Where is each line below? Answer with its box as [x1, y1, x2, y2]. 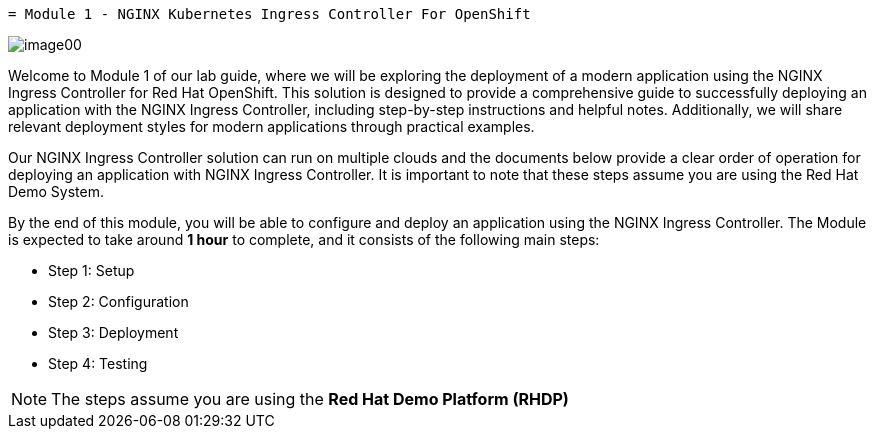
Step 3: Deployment [48, 324, 179, 341]
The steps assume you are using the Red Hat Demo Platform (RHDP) [51, 389, 569, 409]
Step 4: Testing [48, 355, 148, 372]
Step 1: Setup [48, 262, 135, 279]
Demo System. [8, 183, 105, 200]
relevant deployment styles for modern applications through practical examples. [8, 118, 535, 135]
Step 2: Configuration [48, 293, 189, 310]
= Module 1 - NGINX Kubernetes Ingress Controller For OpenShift [8, 6, 531, 22]
